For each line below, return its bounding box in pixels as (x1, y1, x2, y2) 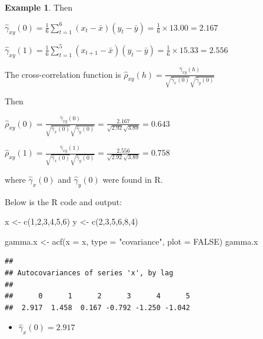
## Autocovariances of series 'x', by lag (5, 269, 174, 278)
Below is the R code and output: (5, 195, 122, 208)
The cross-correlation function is (5, 68, 121, 80)
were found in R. (102, 173, 163, 185)
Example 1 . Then (5, 1, 72, 13)
